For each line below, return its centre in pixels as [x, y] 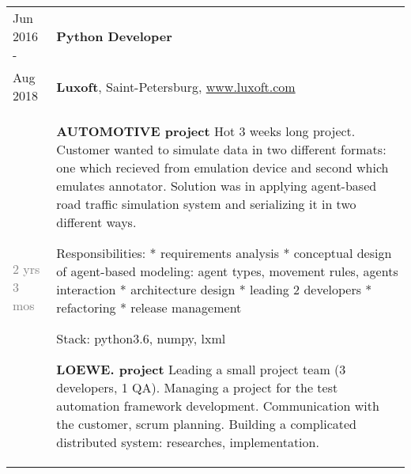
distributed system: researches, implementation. [188, 442]
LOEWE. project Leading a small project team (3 [201, 369]
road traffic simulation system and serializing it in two [206, 204]
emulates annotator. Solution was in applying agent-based [217, 186]
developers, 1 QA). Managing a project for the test [197, 387]
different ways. [96, 222]
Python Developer [114, 36]
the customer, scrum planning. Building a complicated [206, 424]
